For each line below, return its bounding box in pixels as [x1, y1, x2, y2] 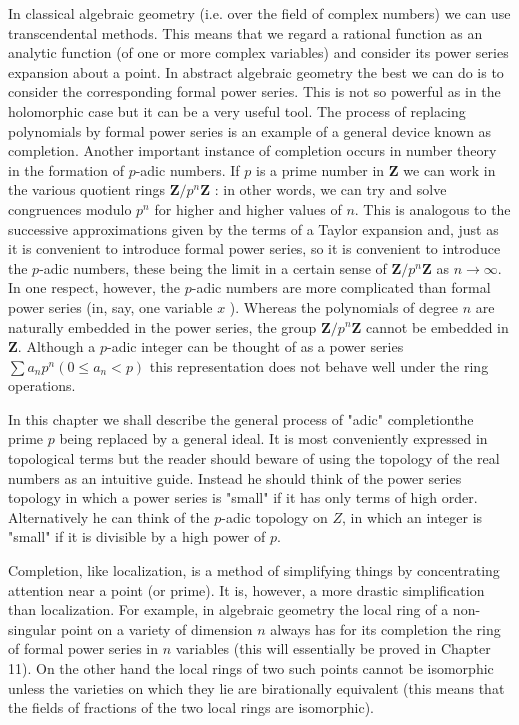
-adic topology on [221, 506, 328, 527]
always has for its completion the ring [270, 618, 501, 639]
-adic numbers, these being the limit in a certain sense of [39, 257, 387, 278]
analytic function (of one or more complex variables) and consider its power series [8, 42, 509, 63]
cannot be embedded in [366, 316, 509, 337]
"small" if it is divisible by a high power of [8, 526, 266, 547]
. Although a [17, 336, 96, 357]
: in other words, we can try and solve [214, 179, 447, 200]
